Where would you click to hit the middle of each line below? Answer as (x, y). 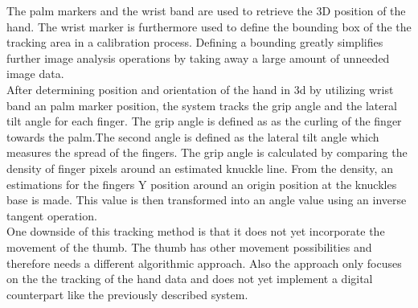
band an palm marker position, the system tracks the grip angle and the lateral (202, 105)
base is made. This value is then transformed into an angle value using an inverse (207, 200)
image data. (35, 74)
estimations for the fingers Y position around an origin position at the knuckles (202, 184)
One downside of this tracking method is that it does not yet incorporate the (196, 231)
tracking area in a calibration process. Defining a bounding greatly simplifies (195, 42)
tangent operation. (52, 215)
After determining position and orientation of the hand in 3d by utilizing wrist (200, 89)
